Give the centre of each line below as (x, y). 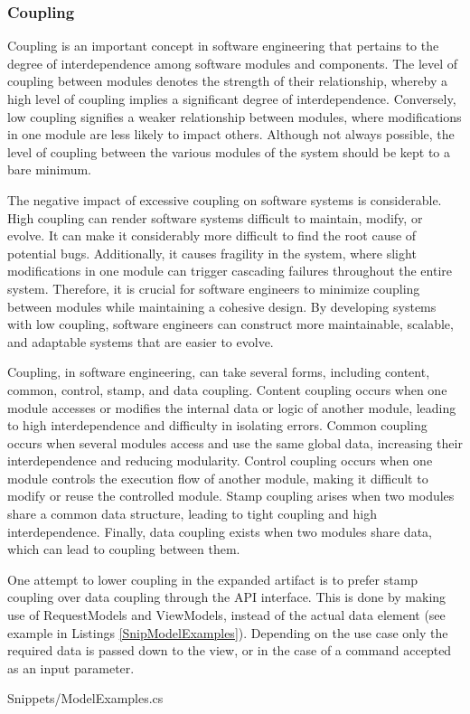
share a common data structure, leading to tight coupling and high (193, 514)
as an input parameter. (71, 667)
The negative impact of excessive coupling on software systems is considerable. (225, 199)
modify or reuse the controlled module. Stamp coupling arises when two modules (231, 496)
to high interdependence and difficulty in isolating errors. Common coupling (217, 425)
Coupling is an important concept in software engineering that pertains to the (223, 46)
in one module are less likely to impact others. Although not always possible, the (231, 134)
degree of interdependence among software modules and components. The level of (233, 63)
